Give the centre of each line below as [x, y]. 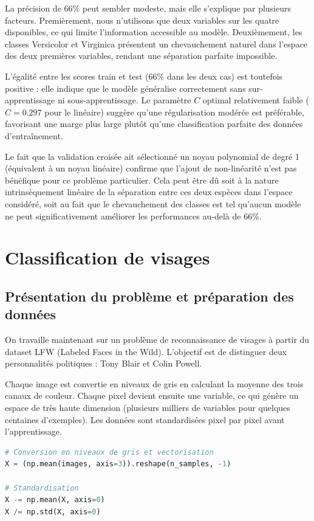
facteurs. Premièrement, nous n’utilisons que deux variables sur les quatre [142, 20]
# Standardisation [42, 488]
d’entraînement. [34, 135]
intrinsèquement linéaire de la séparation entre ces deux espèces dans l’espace [149, 192]
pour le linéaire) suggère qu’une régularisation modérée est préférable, [174, 112]
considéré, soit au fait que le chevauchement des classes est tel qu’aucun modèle [153, 203]
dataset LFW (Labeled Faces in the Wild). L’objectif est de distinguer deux [146, 351]
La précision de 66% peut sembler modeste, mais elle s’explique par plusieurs [148, 8]
